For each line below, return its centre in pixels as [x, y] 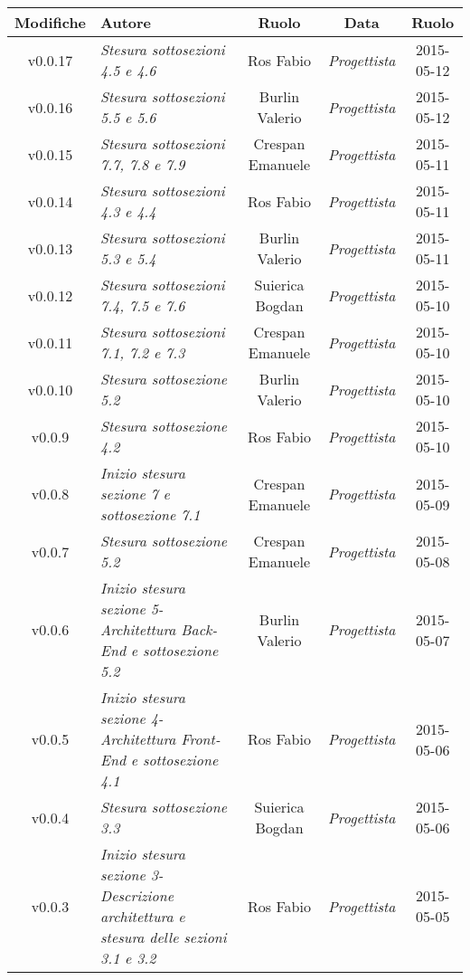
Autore [126, 22]
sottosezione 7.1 [150, 514]
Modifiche [51, 22]
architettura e [143, 916]
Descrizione [137, 895]
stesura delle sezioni [164, 937]
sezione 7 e [135, 494]
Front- [201, 739]
